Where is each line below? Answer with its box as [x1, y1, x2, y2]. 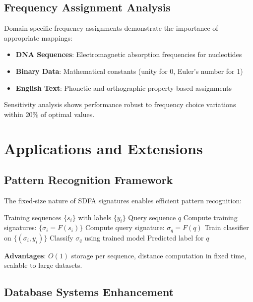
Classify [50, 232, 73, 242]
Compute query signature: [85, 222, 165, 233]
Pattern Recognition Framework [4, 172, 173, 187]
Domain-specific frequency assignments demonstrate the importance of [4, 23, 218, 33]
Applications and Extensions [4, 138, 203, 158]
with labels [78, 212, 111, 222]
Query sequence [128, 212, 176, 222]
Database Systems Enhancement [4, 284, 174, 300]
